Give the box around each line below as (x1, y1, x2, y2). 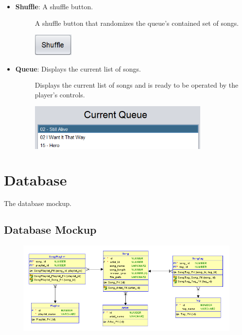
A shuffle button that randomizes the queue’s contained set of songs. (35, 18, 239, 28)
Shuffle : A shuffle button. (15, 1, 93, 11)
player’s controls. (35, 89, 85, 99)
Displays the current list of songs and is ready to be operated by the (35, 80, 239, 90)
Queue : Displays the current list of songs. (15, 63, 141, 74)
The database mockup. (4, 198, 71, 208)
